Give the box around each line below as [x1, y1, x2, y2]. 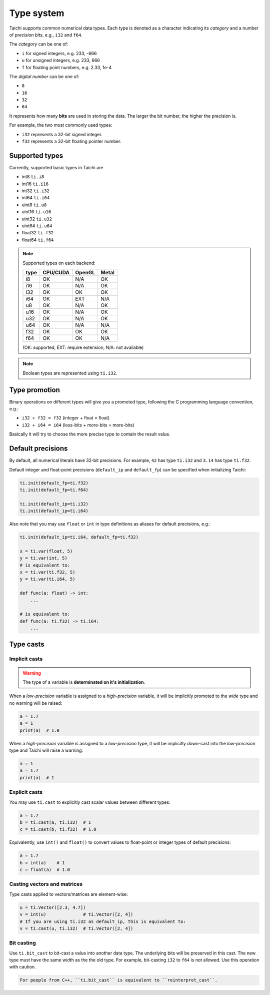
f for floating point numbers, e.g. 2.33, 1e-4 [21, 64, 112, 70]
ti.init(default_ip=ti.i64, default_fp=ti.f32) [19, 535, 138, 540]
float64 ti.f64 [21, 237, 54, 243]
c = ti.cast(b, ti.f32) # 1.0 [19, 826, 97, 832]
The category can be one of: [9, 41, 68, 47]
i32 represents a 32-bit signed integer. [21, 131, 102, 137]
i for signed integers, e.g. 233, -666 [21, 50, 97, 56]
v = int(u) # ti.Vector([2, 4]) [19, 911, 133, 917]
